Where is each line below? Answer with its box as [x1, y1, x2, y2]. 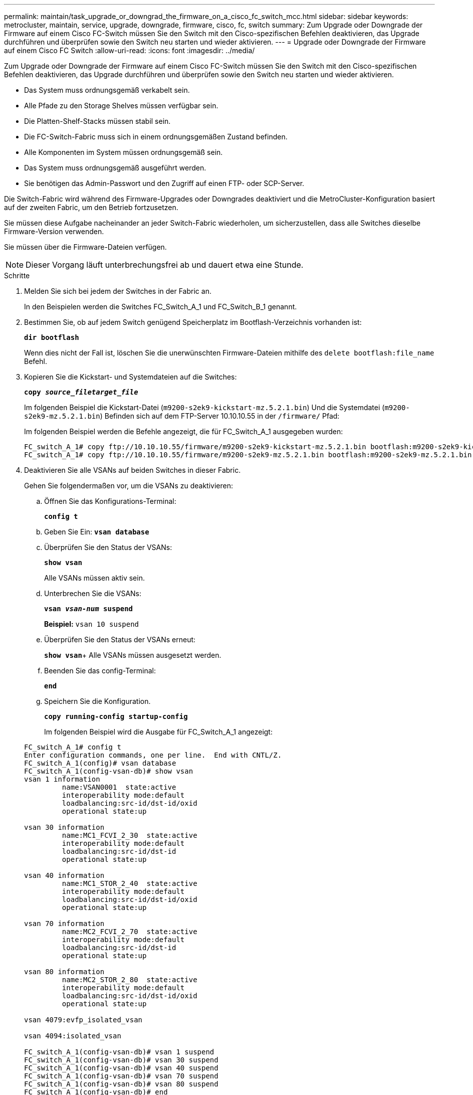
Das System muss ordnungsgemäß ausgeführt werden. [24, 163, 206, 172]
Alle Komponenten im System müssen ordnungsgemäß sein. [24, 148, 223, 156]
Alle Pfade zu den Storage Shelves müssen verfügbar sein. [24, 101, 218, 110]
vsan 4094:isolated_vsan [24, 1032, 121, 1040]
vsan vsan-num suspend [44, 605, 133, 613]
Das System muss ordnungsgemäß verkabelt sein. [24, 86, 190, 94]
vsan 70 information [24, 920, 105, 928]
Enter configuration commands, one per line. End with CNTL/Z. [24, 751, 282, 759]
